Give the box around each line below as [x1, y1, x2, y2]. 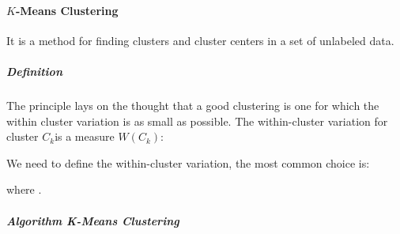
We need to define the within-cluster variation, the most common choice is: [6, 154, 370, 171]
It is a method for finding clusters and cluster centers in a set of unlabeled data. [6, 32, 394, 48]
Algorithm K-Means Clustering [6, 212, 179, 228]
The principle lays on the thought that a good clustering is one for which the [6, 96, 379, 113]
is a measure [55, 128, 115, 145]
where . [6, 181, 42, 198]
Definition [6, 62, 62, 79]
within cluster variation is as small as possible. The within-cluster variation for [6, 112, 388, 129]
